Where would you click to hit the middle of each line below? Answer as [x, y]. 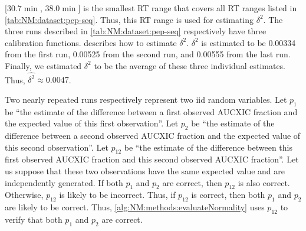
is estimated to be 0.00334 [249, 42]
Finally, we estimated [43, 65]
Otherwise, [24, 195]
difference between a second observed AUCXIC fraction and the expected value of [153, 136]
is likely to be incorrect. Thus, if [117, 195]
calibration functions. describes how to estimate [91, 42]
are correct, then [192, 182]
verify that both [34, 219]
